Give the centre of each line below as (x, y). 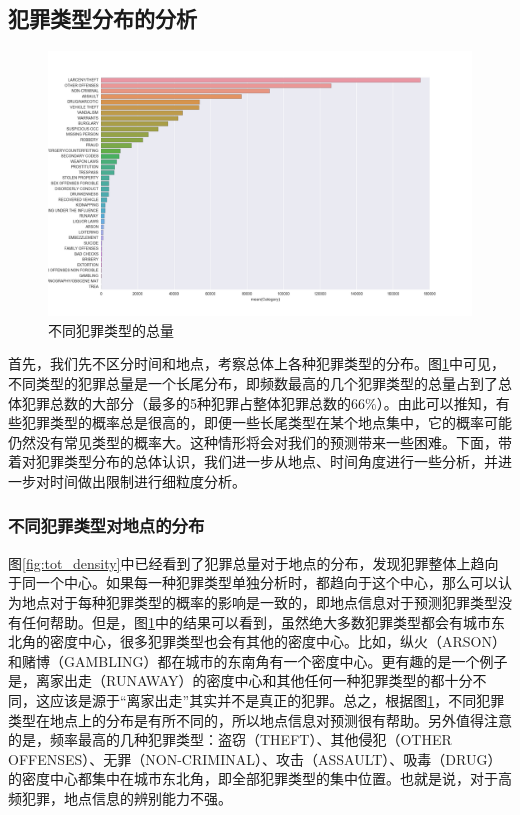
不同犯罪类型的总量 (111, 329)
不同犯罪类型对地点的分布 (106, 525)
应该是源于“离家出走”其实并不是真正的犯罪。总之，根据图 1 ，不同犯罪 (277, 699)
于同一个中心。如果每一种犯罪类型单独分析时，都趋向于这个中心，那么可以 (253, 582)
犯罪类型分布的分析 (102, 18)
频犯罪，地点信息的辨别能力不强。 (120, 797)
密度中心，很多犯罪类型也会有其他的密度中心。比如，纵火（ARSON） (277, 641)
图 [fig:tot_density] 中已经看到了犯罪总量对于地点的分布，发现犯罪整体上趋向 (253, 562)
